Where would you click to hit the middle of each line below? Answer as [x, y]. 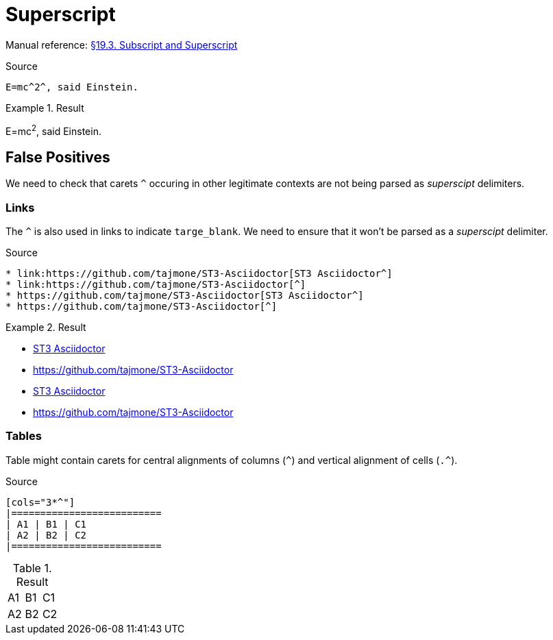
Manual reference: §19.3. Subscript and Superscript [122, 45]
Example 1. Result [45, 108]
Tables [24, 436]
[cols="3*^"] [40, 502]
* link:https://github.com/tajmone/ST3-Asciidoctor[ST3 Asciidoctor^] [199, 273]
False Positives [58, 157]
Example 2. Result [46, 327]
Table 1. [32, 568]
